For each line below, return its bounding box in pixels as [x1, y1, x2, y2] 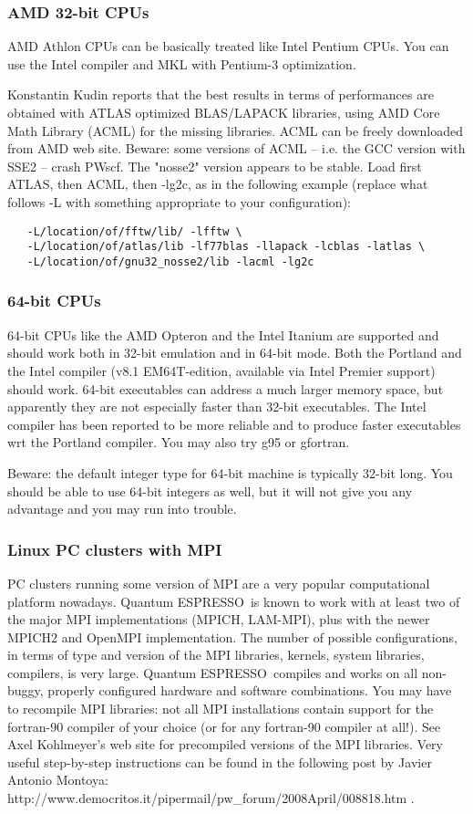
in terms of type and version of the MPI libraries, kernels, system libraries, [7, 645, 425, 664]
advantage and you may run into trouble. [7, 499, 237, 518]
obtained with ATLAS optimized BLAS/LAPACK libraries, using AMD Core [7, 103, 440, 121]
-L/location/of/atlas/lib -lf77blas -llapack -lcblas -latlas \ [26, 240, 426, 254]
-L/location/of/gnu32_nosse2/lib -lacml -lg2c [26, 255, 314, 268]
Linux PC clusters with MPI [7, 537, 222, 560]
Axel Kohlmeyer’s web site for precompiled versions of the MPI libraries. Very [7, 735, 444, 754]
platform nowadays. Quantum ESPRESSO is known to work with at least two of [7, 591, 460, 610]
